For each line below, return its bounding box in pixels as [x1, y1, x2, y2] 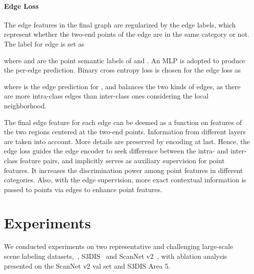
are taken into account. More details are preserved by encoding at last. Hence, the [4, 136, 250, 146]
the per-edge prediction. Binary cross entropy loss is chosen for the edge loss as [4, 65, 241, 75]
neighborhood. [4, 100, 47, 110]
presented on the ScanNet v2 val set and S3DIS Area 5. [4, 260, 170, 271]
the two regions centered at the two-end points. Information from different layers [4, 126, 246, 137]
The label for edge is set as [4, 38, 85, 49]
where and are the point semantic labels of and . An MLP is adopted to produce [4, 55, 246, 65]
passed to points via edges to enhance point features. [4, 184, 162, 194]
